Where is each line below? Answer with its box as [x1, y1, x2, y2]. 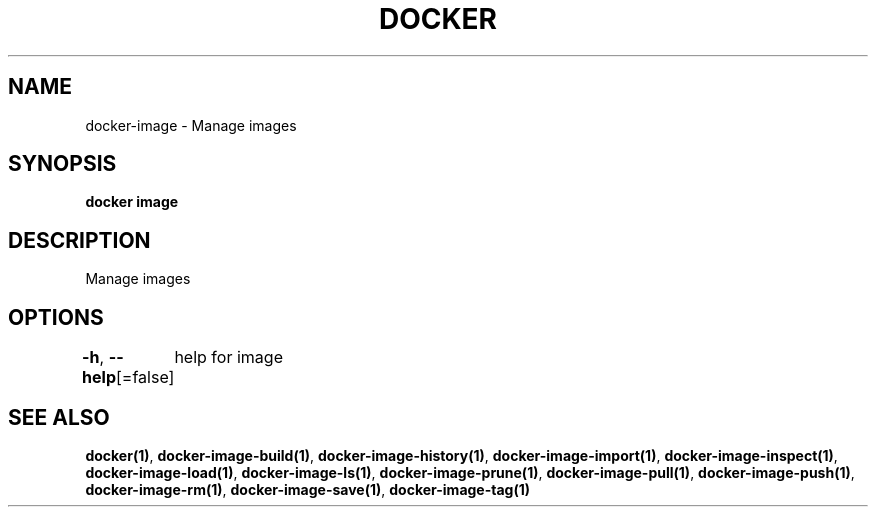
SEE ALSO [8, 404, 110, 430]
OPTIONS [8, 304, 104, 330]
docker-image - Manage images [85, 116, 297, 134]
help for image [174, 347, 283, 368]
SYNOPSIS [8, 151, 117, 177]
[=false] [116, 367, 175, 388]
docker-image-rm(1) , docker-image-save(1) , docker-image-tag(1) [85, 480, 531, 498]
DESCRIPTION [8, 227, 151, 253]
